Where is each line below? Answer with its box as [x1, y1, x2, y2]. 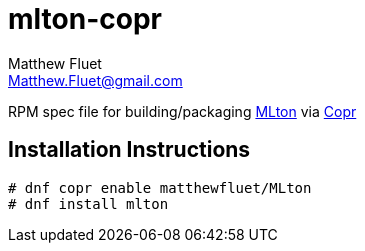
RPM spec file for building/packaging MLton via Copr [8, 102, 357, 120]
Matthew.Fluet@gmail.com [8, 71, 183, 89]
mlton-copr [8, 2, 162, 36]
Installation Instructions [8, 137, 251, 163]
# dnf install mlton [8, 195, 169, 212]
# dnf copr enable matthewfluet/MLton [8, 179, 312, 196]
